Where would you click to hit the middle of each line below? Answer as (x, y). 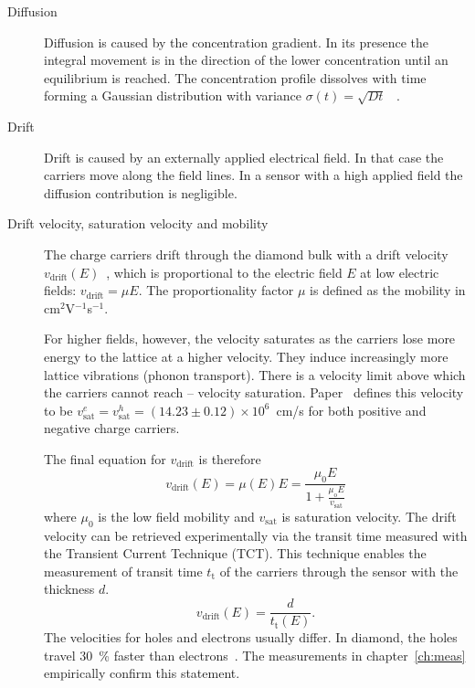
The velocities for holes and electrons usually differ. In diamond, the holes (251, 637)
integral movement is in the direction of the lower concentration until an (246, 60)
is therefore (230, 458)
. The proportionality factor (216, 290)
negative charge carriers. (112, 428)
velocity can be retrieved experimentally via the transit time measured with (256, 535)
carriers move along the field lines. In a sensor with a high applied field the (253, 175)
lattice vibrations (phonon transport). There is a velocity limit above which (255, 374)
